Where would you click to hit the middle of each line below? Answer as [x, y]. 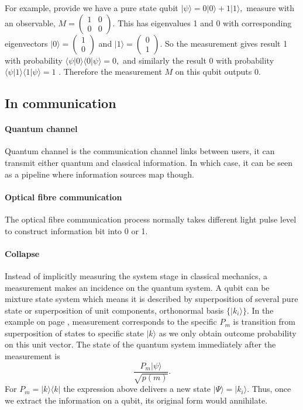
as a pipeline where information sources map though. [99, 174]
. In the [260, 310]
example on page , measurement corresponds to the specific [111, 322]
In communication [61, 103]
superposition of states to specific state [74, 333]
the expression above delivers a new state [137, 389]
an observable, [30, 22]
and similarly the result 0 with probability [198, 60]
